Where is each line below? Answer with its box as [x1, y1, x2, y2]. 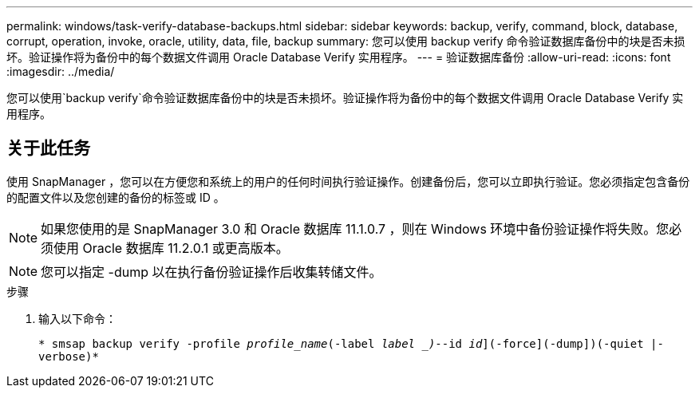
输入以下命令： [38, 311, 116, 325]
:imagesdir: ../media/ [6, 65, 115, 78]
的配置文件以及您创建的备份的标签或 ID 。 [6, 190, 225, 204]
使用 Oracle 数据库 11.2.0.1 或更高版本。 [53, 239, 289, 256]
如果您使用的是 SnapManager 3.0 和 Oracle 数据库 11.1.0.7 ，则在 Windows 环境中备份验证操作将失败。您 [41, 220, 669, 237]
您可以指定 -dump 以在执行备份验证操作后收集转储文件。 [41, 263, 382, 280]
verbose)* [38, 349, 99, 363]
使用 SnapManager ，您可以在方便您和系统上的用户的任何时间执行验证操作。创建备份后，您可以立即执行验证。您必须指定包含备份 [6, 174, 690, 188]
